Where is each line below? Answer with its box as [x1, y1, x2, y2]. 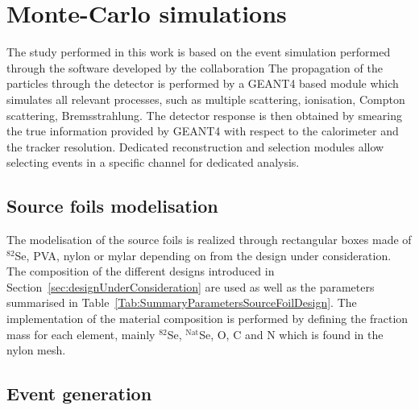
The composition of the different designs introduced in [6, 263, 275, 280]
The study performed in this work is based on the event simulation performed [6, 43, 391, 60]
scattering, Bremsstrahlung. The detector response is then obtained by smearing [6, 106, 402, 123]
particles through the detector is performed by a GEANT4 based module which [6, 75, 399, 92]
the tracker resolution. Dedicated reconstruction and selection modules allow [6, 138, 384, 155]
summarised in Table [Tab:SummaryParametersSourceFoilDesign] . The [6, 294, 357, 311]
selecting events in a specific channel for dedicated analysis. [6, 154, 300, 171]
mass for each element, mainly [6, 325, 156, 342]
